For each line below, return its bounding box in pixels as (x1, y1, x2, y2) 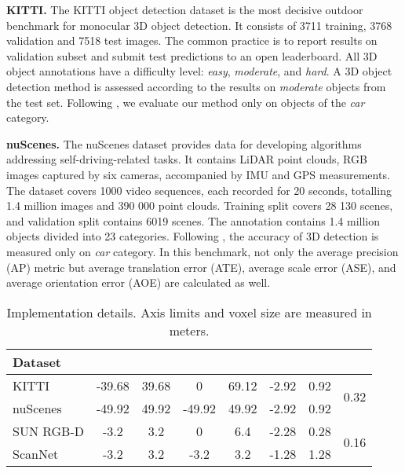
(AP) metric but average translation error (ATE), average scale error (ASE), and (6, 258, 396, 275)
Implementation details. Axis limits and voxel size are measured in (6, 302, 372, 321)
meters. (169, 321, 210, 339)
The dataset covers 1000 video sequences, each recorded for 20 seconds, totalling (6, 181, 392, 198)
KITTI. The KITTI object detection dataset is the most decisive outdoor (6, 2, 363, 17)
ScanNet (13, 444, 59, 463)
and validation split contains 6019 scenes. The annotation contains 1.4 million (6, 212, 381, 229)
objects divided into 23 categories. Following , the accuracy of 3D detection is (6, 228, 379, 244)
